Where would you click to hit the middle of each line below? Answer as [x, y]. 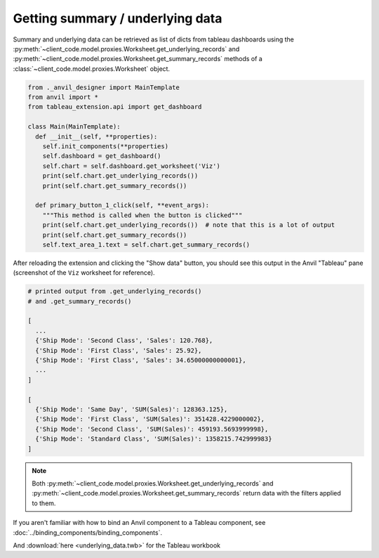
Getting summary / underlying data [118, 18]
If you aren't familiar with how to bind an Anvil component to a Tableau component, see [139, 523]
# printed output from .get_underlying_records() [115, 291]
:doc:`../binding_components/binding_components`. [88, 532]
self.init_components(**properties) [105, 147]
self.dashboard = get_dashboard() [102, 156]
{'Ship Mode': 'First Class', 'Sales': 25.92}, [119, 350]
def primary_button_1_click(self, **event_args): [122, 205]
